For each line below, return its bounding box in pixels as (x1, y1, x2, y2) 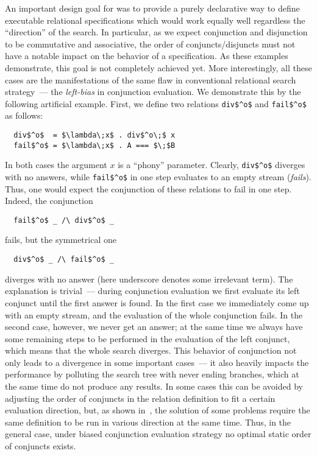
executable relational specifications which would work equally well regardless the (5, 13, 305, 26)
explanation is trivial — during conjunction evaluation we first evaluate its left (5, 284, 300, 297)
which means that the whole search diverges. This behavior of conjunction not (5, 344, 297, 357)
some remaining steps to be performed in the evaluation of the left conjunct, (5, 332, 290, 345)
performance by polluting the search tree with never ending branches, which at (5, 368, 299, 381)
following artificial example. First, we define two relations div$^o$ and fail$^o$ (5, 97, 307, 110)
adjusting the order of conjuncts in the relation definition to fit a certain (5, 391, 276, 404)
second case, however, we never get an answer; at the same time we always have (5, 320, 303, 333)
